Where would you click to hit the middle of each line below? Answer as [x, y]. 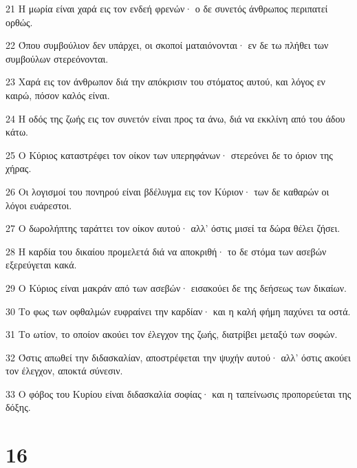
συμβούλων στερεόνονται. [57, 58]
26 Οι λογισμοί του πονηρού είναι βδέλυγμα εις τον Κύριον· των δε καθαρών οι [167, 191]
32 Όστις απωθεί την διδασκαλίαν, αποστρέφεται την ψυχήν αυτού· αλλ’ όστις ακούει [178, 357]
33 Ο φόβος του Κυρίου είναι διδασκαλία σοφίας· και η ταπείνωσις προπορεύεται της [178, 393]
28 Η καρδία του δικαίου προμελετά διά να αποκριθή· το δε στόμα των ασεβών [166, 251]
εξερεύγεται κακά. [41, 265]
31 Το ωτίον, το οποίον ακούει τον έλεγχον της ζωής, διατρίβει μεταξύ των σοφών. [172, 334]
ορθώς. [19, 22]
